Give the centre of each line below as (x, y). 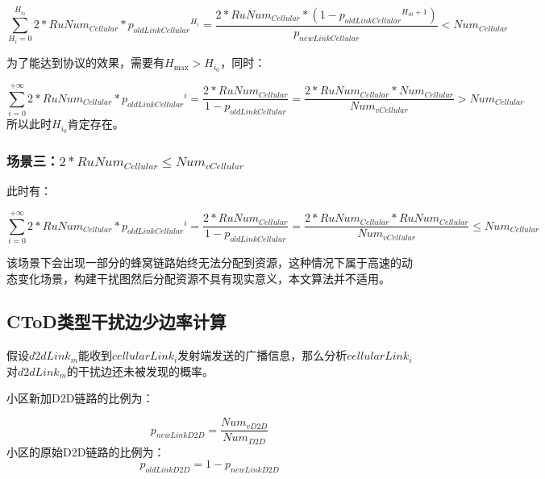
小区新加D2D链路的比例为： (80, 398)
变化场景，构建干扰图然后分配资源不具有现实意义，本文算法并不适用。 (204, 278)
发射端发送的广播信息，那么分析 (262, 355)
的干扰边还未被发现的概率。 (141, 371)
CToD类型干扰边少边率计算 (116, 321)
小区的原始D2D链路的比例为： (86, 451)
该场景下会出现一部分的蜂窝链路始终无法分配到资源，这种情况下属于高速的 (204, 262)
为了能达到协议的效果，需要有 (85, 62)
